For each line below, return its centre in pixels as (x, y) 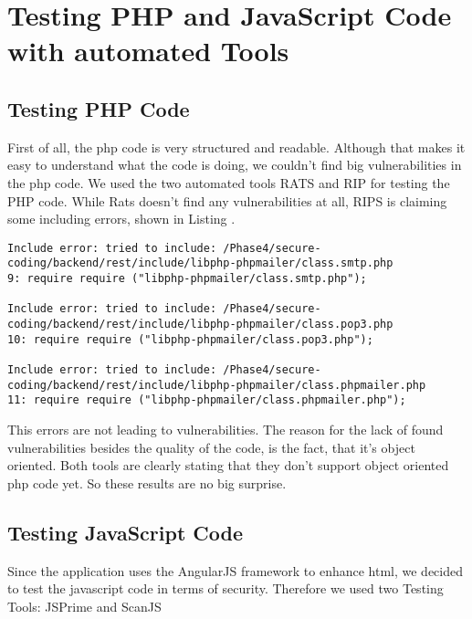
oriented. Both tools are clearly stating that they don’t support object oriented (228, 465)
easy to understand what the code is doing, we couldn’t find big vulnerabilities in (235, 165)
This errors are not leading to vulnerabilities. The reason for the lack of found (226, 429)
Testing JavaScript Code (126, 532)
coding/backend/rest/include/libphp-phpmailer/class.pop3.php (200, 325)
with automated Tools (148, 51)
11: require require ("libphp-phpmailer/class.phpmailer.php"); (207, 400)
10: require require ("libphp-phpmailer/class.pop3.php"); (190, 339)
